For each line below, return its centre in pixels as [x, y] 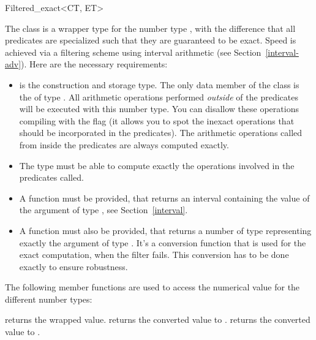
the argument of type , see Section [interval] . [103, 210]
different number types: [49, 299]
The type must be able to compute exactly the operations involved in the [157, 165]
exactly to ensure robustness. [73, 266]
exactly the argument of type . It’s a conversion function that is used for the [163, 242]
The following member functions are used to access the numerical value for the [152, 287]
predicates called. [51, 177]
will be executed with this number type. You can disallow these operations [159, 109]
